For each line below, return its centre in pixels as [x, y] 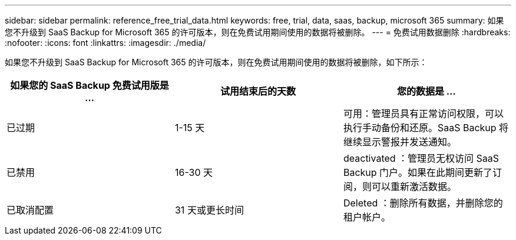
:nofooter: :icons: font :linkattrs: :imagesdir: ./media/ [105, 43]
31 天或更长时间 [209, 210]
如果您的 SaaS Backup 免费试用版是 [90, 85]
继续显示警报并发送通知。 [400, 142]
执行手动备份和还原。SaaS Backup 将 [426, 128]
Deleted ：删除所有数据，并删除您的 [423, 203]
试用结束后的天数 [258, 91]
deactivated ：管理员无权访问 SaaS [421, 158]
